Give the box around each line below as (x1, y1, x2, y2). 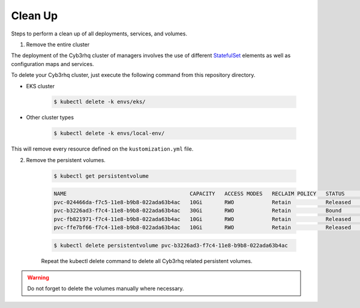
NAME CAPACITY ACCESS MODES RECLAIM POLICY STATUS (53, 190, 345, 198)
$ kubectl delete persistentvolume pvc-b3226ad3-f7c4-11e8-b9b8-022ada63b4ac (53, 242, 288, 249)
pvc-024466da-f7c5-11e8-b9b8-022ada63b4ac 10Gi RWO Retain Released (53, 199, 351, 205)
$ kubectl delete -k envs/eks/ (53, 98, 146, 105)
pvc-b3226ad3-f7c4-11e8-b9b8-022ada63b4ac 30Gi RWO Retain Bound (53, 207, 342, 214)
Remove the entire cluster (26, 41, 90, 48)
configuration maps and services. (11, 60, 94, 67)
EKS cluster (26, 82, 55, 89)
